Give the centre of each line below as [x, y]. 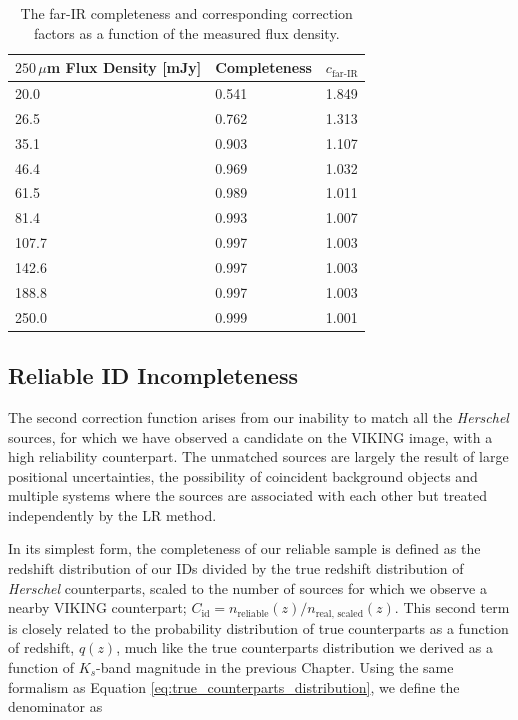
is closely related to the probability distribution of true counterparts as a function [258, 627]
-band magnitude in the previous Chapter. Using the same [275, 666]
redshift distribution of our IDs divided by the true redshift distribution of [236, 568]
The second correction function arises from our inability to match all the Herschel [258, 416]
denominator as [55, 706]
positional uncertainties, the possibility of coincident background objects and [243, 475]
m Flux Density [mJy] [124, 67]
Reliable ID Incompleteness [153, 375]
